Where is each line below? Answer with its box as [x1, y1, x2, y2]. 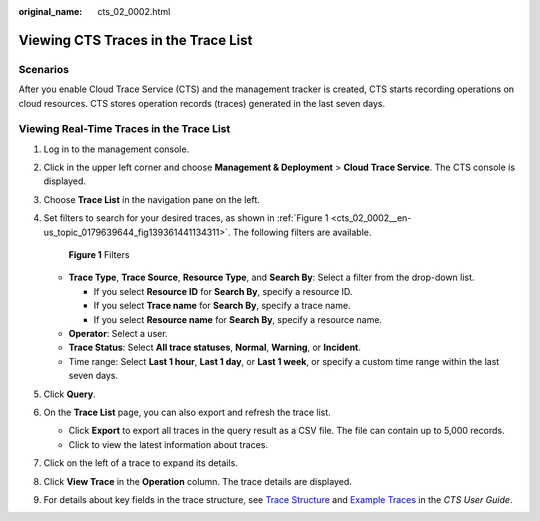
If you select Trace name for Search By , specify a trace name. [93, 300, 351, 312]
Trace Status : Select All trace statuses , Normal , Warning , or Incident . [68, 341, 362, 354]
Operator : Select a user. [68, 327, 169, 339]
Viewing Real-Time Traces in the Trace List [18, 122, 231, 136]
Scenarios [18, 62, 70, 76]
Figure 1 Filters [68, 249, 130, 261]
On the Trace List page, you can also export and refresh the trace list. [43, 406, 332, 418]
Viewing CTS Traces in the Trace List [18, 31, 253, 49]
